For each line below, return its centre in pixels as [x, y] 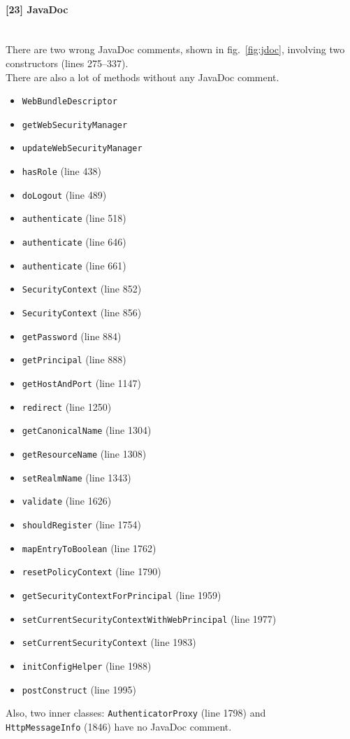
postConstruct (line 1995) [79, 689]
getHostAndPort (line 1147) [82, 383]
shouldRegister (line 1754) [82, 524]
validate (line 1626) [67, 501]
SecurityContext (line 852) [82, 289]
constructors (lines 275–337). [67, 63]
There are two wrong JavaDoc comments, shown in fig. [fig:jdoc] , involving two [175, 49]
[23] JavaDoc [37, 9]
